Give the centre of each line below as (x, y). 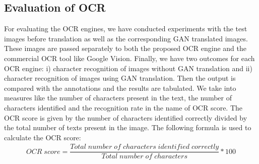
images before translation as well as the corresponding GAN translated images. (126, 38)
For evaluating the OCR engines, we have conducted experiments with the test (126, 29)
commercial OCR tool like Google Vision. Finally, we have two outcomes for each (129, 58)
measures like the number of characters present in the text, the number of (118, 98)
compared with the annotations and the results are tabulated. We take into (120, 88)
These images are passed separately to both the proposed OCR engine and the (125, 48)
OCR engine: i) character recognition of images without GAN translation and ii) (128, 68)
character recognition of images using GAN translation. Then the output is (120, 78)
